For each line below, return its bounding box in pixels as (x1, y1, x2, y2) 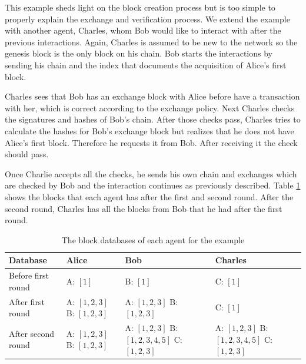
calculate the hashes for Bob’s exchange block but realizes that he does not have (5, 124, 294, 137)
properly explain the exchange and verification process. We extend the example (5, 12, 290, 25)
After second (9, 327, 55, 339)
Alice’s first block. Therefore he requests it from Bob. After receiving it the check (5, 136, 298, 148)
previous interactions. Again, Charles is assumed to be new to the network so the (5, 35, 298, 48)
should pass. (5, 148, 49, 160)
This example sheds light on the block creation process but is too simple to (5, 1, 275, 13)
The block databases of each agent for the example (61, 233, 245, 246)
